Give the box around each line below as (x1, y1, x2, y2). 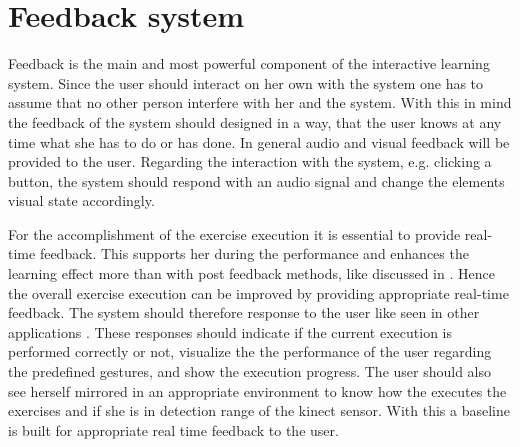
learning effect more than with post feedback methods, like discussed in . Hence (8, 263, 495, 284)
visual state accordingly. (8, 190, 155, 211)
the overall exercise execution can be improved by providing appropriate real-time (8, 282, 509, 303)
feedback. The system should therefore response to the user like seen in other (8, 302, 480, 323)
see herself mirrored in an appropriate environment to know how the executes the (8, 380, 507, 401)
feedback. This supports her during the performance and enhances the (39, 243, 469, 264)
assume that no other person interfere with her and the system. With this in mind (8, 92, 512, 113)
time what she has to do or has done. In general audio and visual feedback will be (8, 131, 510, 152)
